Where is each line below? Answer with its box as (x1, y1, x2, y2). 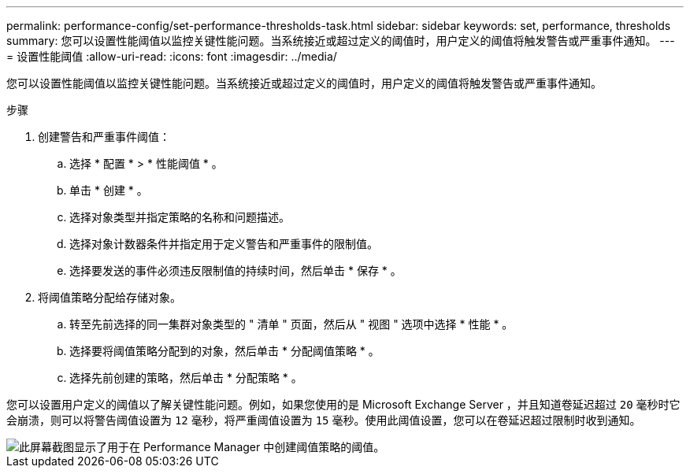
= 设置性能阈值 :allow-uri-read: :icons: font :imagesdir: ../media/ (6, 50, 337, 63)
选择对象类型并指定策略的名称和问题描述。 (69, 210, 290, 224)
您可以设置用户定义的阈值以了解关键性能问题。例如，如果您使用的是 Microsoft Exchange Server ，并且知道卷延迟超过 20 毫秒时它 (6, 398, 681, 411)
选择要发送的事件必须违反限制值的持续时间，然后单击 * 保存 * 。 (69, 264, 402, 277)
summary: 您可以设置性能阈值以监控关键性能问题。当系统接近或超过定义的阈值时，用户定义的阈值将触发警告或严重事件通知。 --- (6, 34, 675, 47)
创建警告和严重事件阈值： (38, 130, 170, 143)
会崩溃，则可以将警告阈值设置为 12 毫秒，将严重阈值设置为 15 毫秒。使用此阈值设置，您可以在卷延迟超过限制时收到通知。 (6, 413, 641, 427)
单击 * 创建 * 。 (69, 183, 148, 197)
